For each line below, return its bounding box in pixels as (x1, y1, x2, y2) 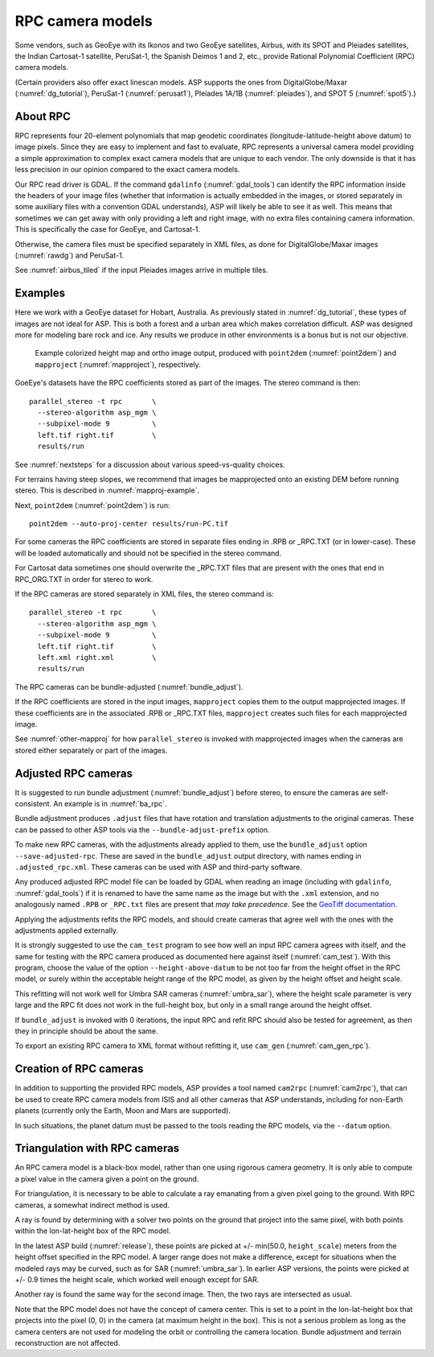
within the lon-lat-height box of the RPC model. (14, 1226, 171, 1235)
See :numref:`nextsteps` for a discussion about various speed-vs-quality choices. (14, 460, 285, 469)
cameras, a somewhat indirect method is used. (14, 1200, 170, 1210)
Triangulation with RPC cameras (14, 1141, 180, 1155)
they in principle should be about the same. (14, 1026, 158, 1036)
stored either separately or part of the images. (14, 745, 168, 755)
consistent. (14, 799, 52, 809)
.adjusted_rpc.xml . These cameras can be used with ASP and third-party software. (14, 862, 302, 872)
